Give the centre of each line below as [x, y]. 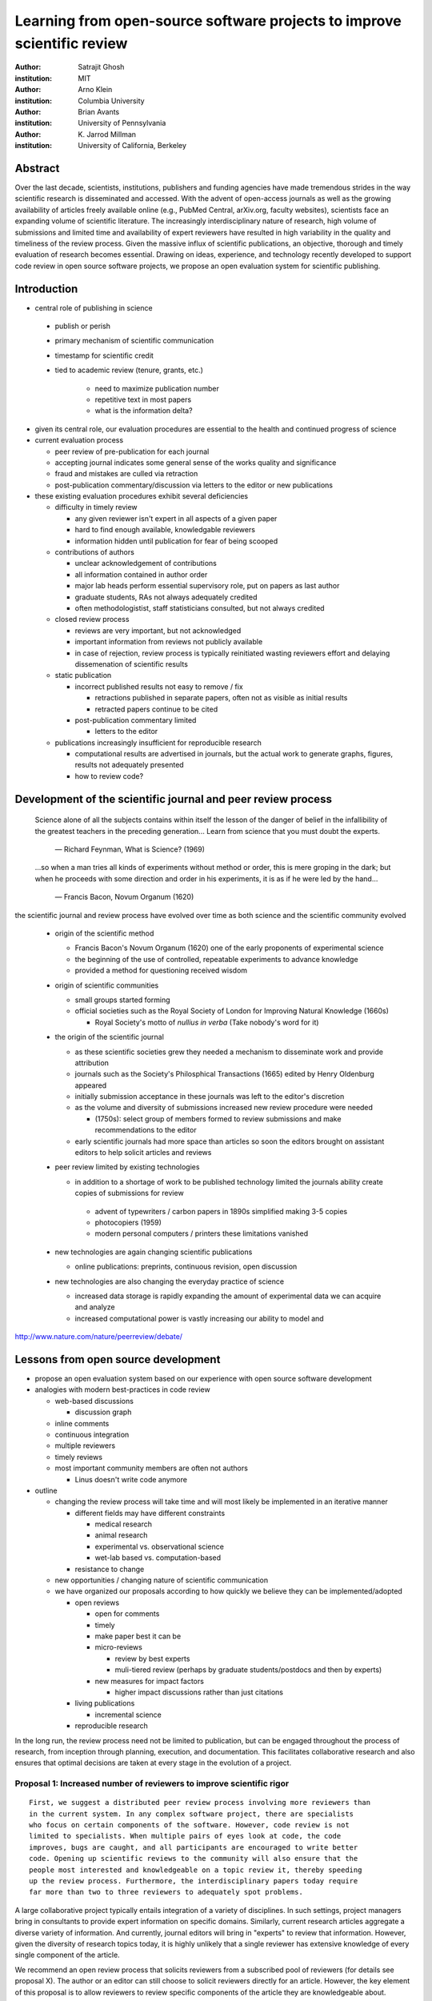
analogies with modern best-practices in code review [123, 1389]
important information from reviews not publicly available [169, 642]
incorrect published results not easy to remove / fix [159, 686]
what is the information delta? [144, 411]
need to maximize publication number [157, 388]
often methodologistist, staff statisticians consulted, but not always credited [200, 608]
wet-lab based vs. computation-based [158, 1558]
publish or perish [83, 326]
